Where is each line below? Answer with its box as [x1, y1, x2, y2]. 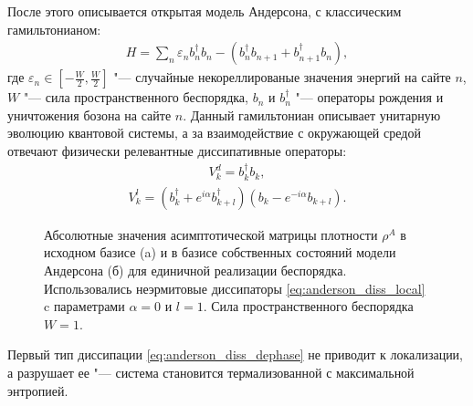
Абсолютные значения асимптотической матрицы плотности [44, 224, 378, 244]
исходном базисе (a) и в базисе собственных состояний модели [44, 243, 396, 262]
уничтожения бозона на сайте [7, 105, 172, 124]
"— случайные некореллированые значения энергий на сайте [113, 68, 451, 87]
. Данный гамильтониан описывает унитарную [183, 105, 441, 124]
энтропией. [7, 380, 68, 400]
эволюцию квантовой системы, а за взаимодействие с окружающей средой [7, 123, 421, 142]
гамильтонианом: [7, 19, 101, 38]
